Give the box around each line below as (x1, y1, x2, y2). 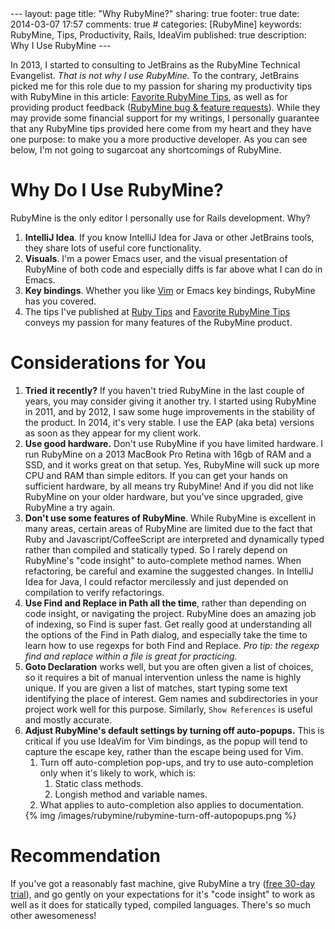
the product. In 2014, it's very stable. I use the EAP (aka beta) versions (24, 416, 315, 428)
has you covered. (24, 295, 97, 307)
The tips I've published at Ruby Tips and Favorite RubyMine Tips (24, 305, 291, 317)
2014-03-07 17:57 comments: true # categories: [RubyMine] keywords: (10, 18, 303, 30)
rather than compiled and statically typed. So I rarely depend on (24, 543, 288, 556)
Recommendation (10, 845, 161, 867)
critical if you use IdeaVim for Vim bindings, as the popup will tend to (24, 735, 308, 747)
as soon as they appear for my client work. (24, 427, 202, 439)
